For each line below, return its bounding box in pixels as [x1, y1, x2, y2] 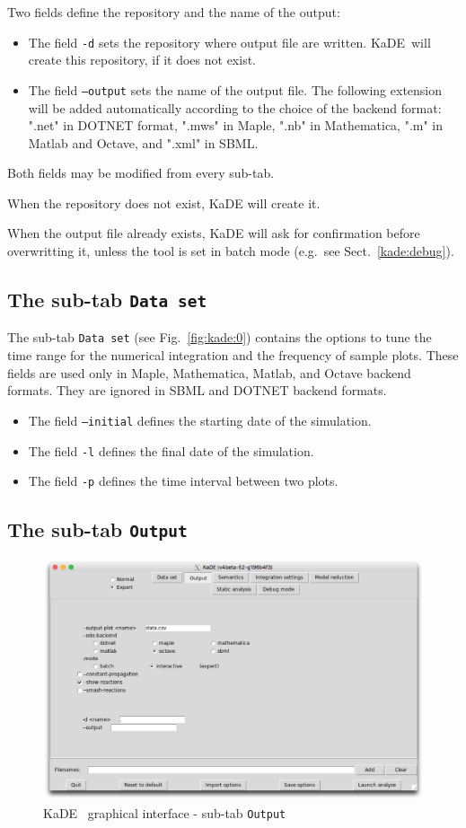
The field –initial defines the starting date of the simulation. [28, 410, 372, 429]
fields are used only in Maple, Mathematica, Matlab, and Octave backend [7, 363, 411, 382]
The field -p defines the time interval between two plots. [28, 471, 339, 490]
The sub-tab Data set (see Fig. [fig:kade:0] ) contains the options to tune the [7, 328, 432, 347]
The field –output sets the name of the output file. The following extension [28, 80, 443, 99]
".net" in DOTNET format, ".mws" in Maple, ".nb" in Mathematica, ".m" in [28, 116, 444, 135]
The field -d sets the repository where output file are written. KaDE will [28, 32, 431, 51]
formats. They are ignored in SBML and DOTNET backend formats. [7, 381, 387, 400]
